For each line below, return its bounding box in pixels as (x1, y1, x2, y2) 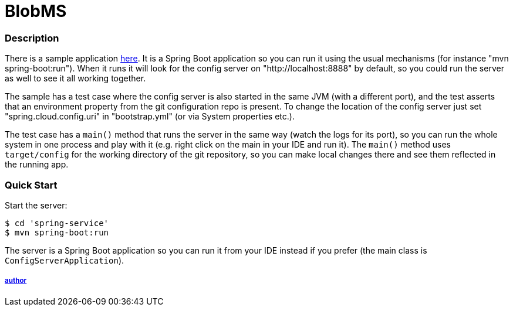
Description (5, 32, 59, 44)
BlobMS (5, 1, 67, 21)
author (5, 276, 27, 285)
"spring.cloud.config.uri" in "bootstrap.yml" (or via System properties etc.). (5, 111, 295, 122)
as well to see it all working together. (5, 73, 146, 84)
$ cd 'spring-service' (5, 218, 109, 228)
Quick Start (5, 179, 58, 191)
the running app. (5, 159, 69, 170)
